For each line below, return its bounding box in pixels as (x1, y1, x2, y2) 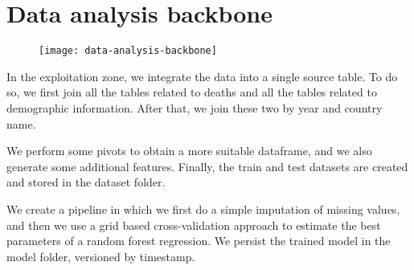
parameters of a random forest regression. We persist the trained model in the (6, 232, 391, 249)
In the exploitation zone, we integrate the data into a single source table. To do (6, 67, 398, 84)
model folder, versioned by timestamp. (6, 247, 195, 264)
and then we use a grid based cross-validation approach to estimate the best (6, 216, 381, 233)
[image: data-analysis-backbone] (39, 45, 217, 57)
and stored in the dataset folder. (6, 174, 166, 190)
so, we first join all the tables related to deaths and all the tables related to (6, 84, 377, 100)
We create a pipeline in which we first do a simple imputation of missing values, (6, 200, 400, 217)
